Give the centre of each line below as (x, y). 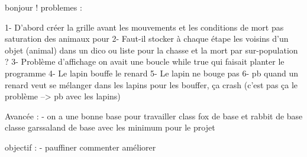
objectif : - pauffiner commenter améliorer (80, 147)
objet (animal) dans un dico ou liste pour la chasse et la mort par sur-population (151, 50)
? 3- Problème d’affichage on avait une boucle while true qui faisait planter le (145, 61)
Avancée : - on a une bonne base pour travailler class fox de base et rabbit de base (154, 116)
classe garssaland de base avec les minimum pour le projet (110, 127)
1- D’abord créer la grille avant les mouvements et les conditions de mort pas (144, 27)
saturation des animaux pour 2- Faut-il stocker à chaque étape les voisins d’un (147, 39)
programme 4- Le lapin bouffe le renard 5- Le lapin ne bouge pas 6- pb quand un (152, 73)
